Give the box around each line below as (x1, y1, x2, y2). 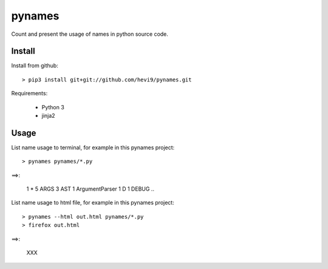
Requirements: (11, 90, 48, 97)
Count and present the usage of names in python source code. (11, 30, 168, 38)
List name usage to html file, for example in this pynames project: (11, 199, 174, 206)
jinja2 (41, 112, 55, 120)
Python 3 (41, 103, 65, 111)
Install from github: (11, 62, 59, 69)
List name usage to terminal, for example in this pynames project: (11, 143, 175, 151)
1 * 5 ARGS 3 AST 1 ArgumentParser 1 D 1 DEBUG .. (26, 185, 155, 192)
